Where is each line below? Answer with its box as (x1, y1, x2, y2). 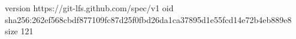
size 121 (5, 25, 34, 37)
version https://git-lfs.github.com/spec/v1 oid (5, 2, 174, 14)
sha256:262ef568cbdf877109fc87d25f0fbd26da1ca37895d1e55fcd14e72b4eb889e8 (5, 13, 292, 25)
